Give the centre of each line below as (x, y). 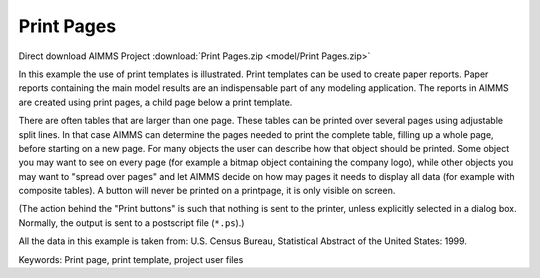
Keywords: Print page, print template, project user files (131, 259)
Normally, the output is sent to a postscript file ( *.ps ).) (131, 222)
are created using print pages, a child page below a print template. (155, 102)
